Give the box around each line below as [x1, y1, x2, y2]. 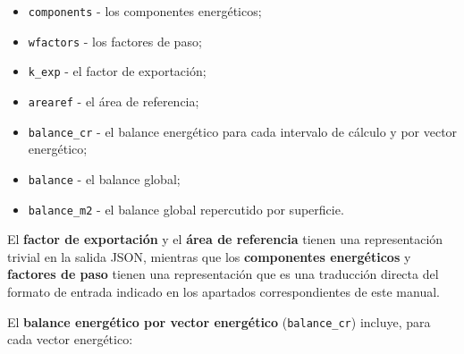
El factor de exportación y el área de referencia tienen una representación [7, 230, 443, 249]
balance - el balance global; [28, 169, 181, 188]
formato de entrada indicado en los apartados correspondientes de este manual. [7, 282, 440, 300]
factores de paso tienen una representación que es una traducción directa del [7, 265, 439, 283]
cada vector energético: [7, 330, 133, 349]
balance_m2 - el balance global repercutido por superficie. [28, 199, 344, 218]
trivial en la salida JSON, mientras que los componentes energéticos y [7, 247, 411, 265]
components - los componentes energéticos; [28, 2, 262, 20]
